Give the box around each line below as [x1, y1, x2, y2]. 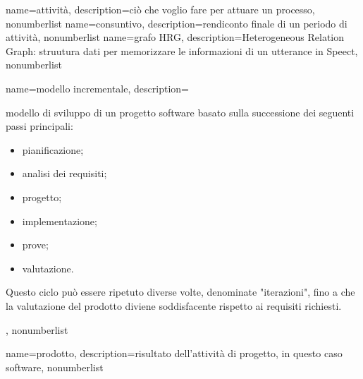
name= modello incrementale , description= [6, 80, 189, 95]
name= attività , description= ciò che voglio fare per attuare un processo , [6, 2, 315, 16]
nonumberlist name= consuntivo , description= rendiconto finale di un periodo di [6, 16, 347, 30]
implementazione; [22, 213, 97, 228]
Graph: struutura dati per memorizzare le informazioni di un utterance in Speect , [6, 43, 358, 58]
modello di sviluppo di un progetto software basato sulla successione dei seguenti [6, 104, 355, 119]
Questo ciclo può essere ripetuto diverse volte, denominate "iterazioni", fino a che [6, 284, 355, 299]
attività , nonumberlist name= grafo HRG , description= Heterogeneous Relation [6, 30, 345, 44]
